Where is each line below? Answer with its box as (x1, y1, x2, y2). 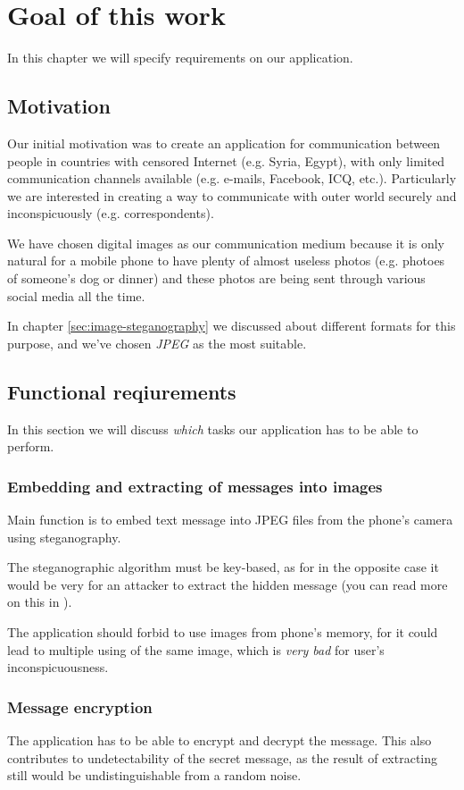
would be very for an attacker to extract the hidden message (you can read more (7, 575, 448, 593)
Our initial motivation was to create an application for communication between (7, 133, 441, 152)
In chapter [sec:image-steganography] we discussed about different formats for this (7, 316, 456, 335)
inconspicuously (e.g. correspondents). (7, 204, 214, 223)
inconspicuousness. (7, 658, 109, 677)
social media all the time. (7, 286, 145, 305)
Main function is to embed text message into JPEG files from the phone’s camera (7, 510, 453, 529)
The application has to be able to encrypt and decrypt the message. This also (7, 731, 432, 750)
